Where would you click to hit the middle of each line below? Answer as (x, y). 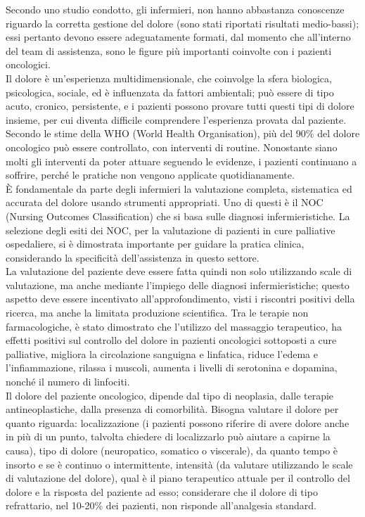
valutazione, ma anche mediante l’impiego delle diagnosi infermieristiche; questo (178, 285)
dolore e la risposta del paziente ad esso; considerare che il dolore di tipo (162, 491)
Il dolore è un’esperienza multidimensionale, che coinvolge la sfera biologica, (169, 78)
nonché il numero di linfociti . (68, 382)
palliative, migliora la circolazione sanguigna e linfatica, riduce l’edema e (162, 353)
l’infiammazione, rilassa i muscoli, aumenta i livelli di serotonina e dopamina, (172, 368)
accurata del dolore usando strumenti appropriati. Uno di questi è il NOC (165, 202)
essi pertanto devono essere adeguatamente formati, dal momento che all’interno (178, 37)
